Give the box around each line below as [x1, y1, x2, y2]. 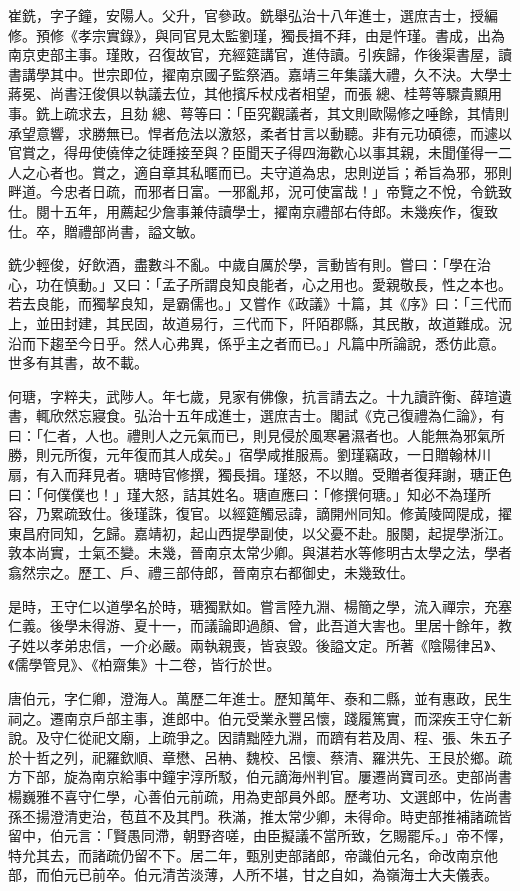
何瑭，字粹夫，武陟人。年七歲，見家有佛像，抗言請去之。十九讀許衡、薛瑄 [8, 385, 498, 406]
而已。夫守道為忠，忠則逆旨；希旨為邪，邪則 [217, 161, 512, 182]
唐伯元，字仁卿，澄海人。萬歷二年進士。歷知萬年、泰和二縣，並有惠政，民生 [8, 688, 512, 708]
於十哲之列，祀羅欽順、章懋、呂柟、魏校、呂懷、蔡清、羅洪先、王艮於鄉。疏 [8, 746, 512, 767]
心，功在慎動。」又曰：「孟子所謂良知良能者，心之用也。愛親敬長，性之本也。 [8, 273, 512, 294]
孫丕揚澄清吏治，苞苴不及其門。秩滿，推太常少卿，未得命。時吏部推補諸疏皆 [8, 805, 512, 826]
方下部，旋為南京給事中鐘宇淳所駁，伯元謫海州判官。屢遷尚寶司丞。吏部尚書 [8, 766, 512, 787]
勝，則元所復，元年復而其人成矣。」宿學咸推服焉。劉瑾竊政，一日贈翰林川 [8, 444, 491, 465]
